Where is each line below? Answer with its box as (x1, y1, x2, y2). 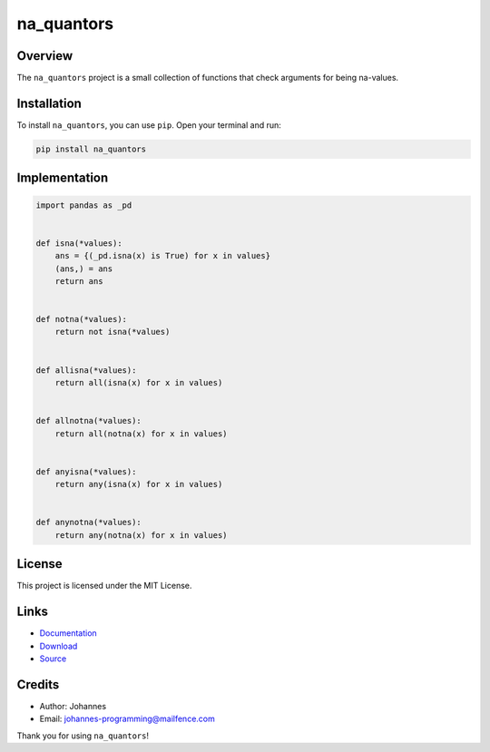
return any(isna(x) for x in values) (54, 479, 223, 490)
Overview (16, 48, 73, 63)
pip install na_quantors (35, 143, 147, 154)
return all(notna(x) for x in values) (54, 428, 228, 439)
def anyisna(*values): (35, 466, 137, 476)
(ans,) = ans (54, 263, 113, 274)
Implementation (16, 171, 109, 186)
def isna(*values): (35, 238, 122, 249)
